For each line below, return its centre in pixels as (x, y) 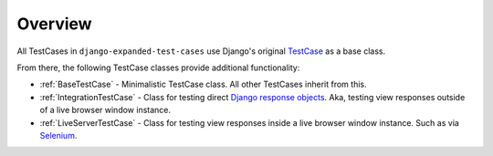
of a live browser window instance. (105, 110)
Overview (54, 24)
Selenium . (58, 135)
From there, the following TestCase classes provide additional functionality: (158, 68)
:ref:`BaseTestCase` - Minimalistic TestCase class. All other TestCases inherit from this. (203, 84)
